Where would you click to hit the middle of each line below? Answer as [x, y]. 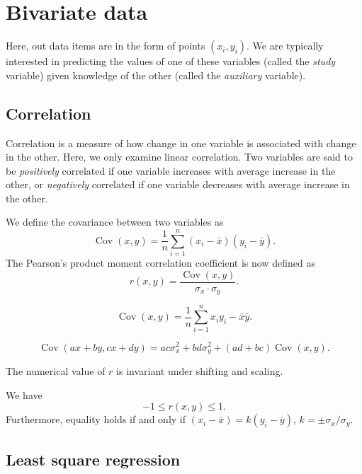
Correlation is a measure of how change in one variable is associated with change [181, 143]
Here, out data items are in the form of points [106, 46]
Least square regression [93, 459]
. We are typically [285, 46]
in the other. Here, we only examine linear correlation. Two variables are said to [180, 157]
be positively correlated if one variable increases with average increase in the [171, 170]
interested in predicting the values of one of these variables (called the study [171, 61]
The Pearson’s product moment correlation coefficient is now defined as [160, 263]
